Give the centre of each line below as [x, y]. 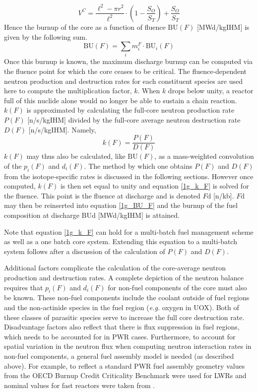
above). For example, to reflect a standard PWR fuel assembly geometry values [125, 365]
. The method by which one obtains [138, 165]
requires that [24, 287]
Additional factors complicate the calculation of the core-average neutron [115, 268]
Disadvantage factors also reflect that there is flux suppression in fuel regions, [122, 327]
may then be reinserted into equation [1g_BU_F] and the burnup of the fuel [121, 205]
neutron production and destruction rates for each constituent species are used [123, 81]
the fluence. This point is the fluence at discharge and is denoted [102, 195]
